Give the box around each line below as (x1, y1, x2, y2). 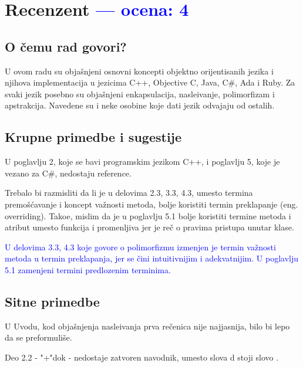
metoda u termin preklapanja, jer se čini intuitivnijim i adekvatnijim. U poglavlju (5, 252, 298, 264)
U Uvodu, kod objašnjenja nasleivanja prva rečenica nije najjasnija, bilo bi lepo (5, 320, 290, 332)
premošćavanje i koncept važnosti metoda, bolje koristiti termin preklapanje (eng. (5, 198, 298, 210)
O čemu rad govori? (5, 37, 127, 55)
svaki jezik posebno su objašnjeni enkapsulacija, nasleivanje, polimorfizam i (5, 87, 275, 100)
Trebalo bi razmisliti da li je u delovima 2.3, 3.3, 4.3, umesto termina (5, 186, 253, 199)
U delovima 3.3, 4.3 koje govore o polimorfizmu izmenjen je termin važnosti (5, 240, 276, 253)
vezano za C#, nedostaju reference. (5, 166, 132, 179)
